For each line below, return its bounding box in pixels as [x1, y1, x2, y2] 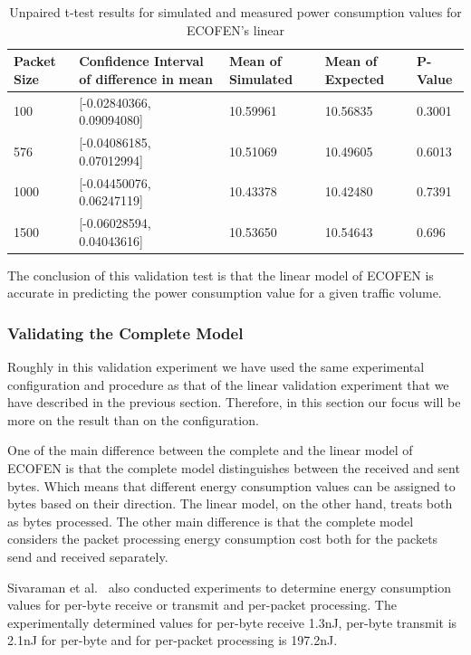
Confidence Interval [79, 52, 204, 71]
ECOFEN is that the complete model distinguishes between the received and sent [7, 459, 460, 477]
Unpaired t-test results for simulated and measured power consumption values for [9, 3, 462, 21]
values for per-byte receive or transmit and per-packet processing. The [7, 595, 397, 614]
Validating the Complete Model [7, 321, 244, 344]
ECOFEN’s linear [186, 20, 285, 39]
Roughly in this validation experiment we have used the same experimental [7, 357, 425, 376]
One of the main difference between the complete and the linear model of [7, 441, 413, 460]
